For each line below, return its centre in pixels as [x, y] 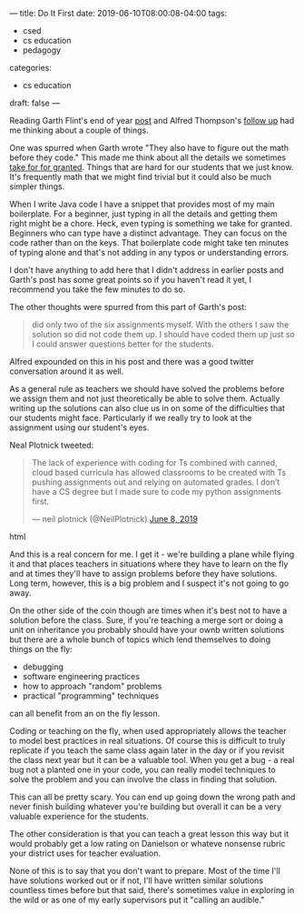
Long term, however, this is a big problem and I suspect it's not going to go [149, 583]
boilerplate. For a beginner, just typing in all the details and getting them [144, 214]
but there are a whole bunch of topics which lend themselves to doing [140, 639]
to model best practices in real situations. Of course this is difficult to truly [147, 741]
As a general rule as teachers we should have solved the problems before [147, 389]
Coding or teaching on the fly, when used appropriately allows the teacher [148, 731]
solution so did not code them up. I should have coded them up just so [163, 334]
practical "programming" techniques [91, 696]
